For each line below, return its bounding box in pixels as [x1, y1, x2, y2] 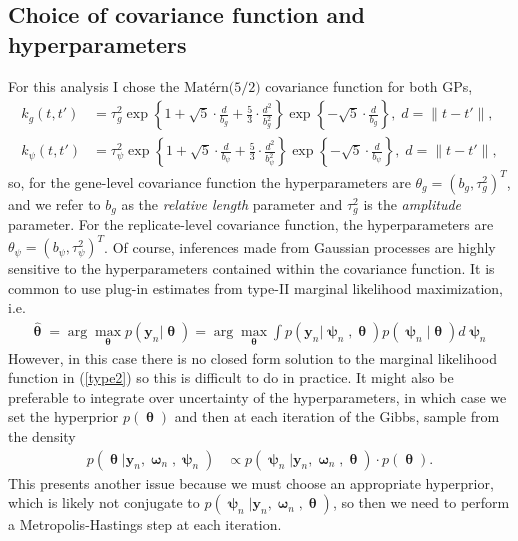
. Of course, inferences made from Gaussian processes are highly [104, 236, 496, 257]
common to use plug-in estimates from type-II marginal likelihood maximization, [8, 277, 503, 298]
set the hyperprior [8, 406, 119, 427]
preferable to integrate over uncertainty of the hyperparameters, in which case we [8, 386, 507, 407]
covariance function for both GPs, [265, 75, 473, 96]
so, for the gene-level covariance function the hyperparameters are [8, 171, 411, 192]
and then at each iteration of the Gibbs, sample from [174, 406, 500, 427]
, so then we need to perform [332, 492, 510, 513]
